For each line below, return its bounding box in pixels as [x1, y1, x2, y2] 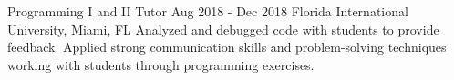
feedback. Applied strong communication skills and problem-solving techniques [7, 37, 447, 56]
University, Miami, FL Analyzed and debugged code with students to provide [7, 19, 439, 38]
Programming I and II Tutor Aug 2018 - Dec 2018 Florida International [7, 2, 408, 20]
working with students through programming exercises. [7, 55, 315, 74]
